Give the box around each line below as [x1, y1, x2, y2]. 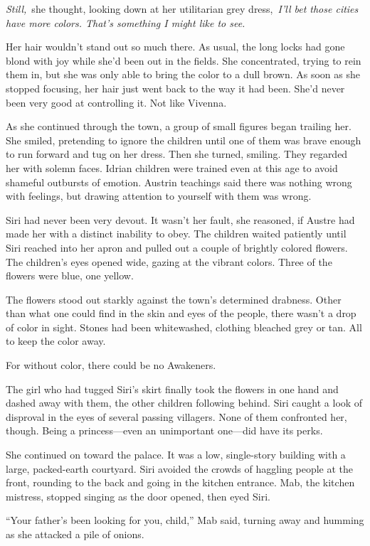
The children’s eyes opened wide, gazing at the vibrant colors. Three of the [6, 254, 332, 269]
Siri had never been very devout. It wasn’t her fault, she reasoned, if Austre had [6, 212, 355, 227]
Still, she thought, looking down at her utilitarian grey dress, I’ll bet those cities [6, 1, 359, 16]
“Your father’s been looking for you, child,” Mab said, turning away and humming [6, 513, 364, 528]
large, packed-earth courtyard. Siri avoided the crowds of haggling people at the [6, 461, 353, 476]
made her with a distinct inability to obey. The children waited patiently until [6, 226, 347, 241]
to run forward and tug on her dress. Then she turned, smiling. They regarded [6, 146, 348, 161]
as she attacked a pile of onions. [6, 527, 144, 541]
